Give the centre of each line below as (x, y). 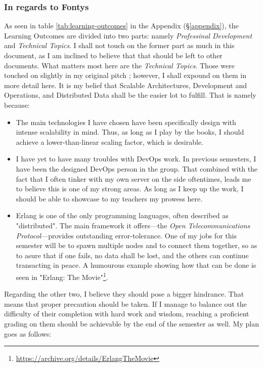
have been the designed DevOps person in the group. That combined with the (137, 168)
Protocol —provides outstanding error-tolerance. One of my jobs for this (126, 235)
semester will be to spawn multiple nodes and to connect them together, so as (137, 245)
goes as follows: (28, 333)
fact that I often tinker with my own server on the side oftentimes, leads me (134, 178)
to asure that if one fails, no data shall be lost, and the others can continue (132, 255)
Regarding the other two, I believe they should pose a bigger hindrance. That (124, 294)
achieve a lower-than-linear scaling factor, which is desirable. (109, 141)
